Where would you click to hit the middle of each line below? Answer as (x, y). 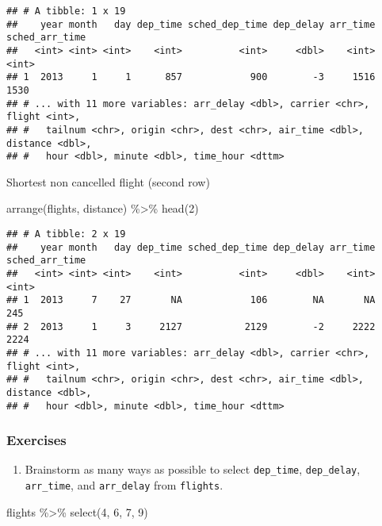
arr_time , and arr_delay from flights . (124, 485)
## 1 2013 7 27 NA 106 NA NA (191, 300)
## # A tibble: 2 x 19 (66, 234)
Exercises (36, 440)
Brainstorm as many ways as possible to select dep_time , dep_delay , (193, 469)
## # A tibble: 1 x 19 (66, 11)
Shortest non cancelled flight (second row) (108, 181)
